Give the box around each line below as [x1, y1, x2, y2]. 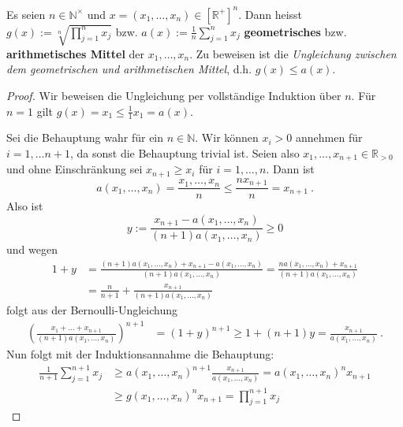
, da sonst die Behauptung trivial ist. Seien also [69, 144, 300, 161]
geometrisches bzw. [244, 23, 347, 39]
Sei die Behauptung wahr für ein [6, 129, 164, 146]
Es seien [6, 6, 46, 22]
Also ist [6, 198, 43, 214]
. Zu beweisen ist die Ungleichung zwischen [189, 45, 397, 61]
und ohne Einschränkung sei [6, 161, 143, 177]
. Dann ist [266, 161, 315, 177]
